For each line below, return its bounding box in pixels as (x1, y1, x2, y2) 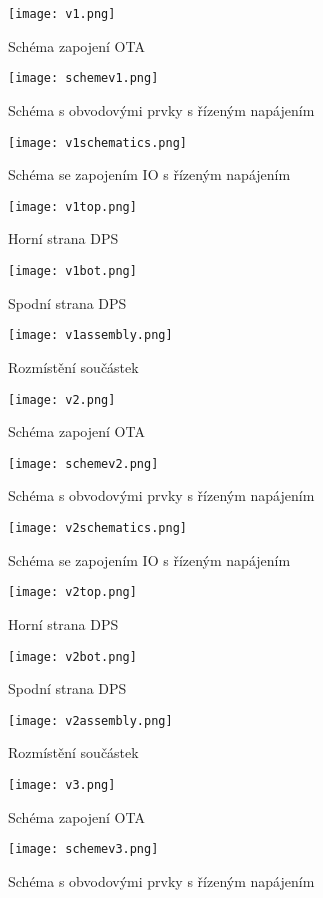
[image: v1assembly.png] (8, 328, 173, 343)
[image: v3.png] (8, 778, 116, 792)
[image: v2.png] (8, 392, 116, 407)
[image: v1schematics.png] (8, 135, 187, 150)
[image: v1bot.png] (8, 264, 137, 278)
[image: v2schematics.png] (8, 521, 187, 535)
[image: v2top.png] (8, 585, 137, 600)
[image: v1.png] (8, 7, 116, 21)
